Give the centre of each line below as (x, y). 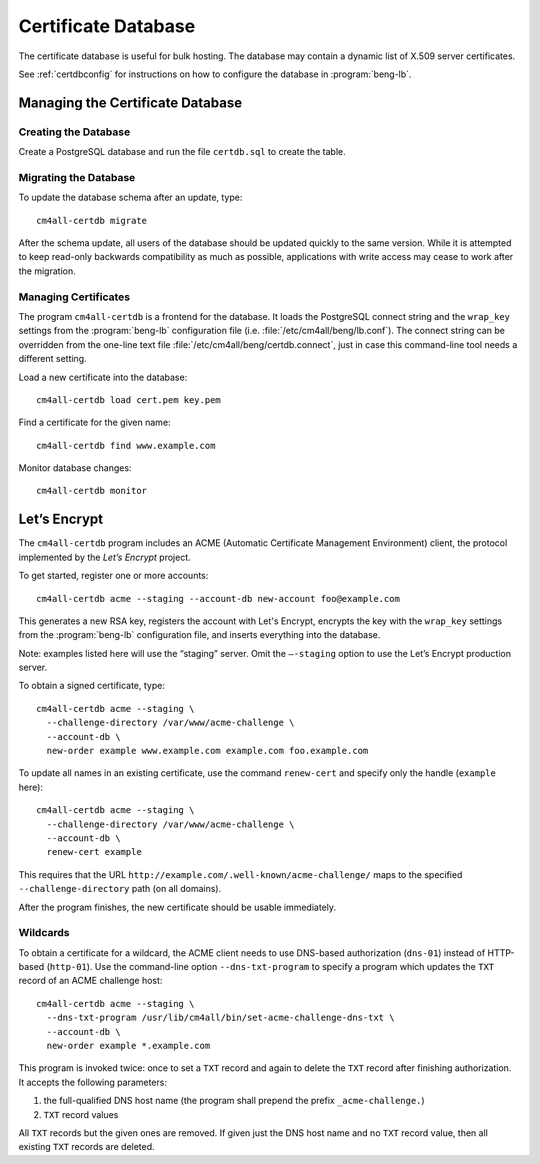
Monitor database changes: (75, 468)
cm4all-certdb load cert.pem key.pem (129, 399)
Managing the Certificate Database (130, 102)
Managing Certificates (74, 297)
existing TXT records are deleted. (86, 1147)
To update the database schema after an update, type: (130, 197)
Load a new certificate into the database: (103, 377)
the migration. (47, 271)
